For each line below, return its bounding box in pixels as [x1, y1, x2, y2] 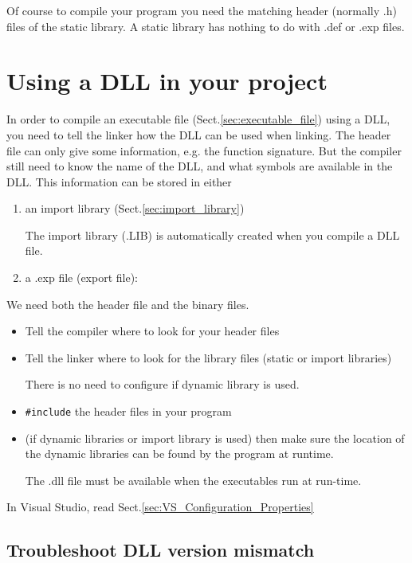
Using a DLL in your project [6, 65, 328, 97]
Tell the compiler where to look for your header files [25, 323, 280, 339]
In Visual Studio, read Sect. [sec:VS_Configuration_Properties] [6, 498, 314, 515]
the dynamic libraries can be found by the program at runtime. [25, 445, 334, 462]
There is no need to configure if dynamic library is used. [25, 376, 300, 393]
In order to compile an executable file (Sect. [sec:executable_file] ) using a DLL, [6, 111, 390, 127]
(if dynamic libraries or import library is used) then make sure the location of [25, 429, 405, 446]
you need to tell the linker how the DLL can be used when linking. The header [6, 126, 391, 143]
